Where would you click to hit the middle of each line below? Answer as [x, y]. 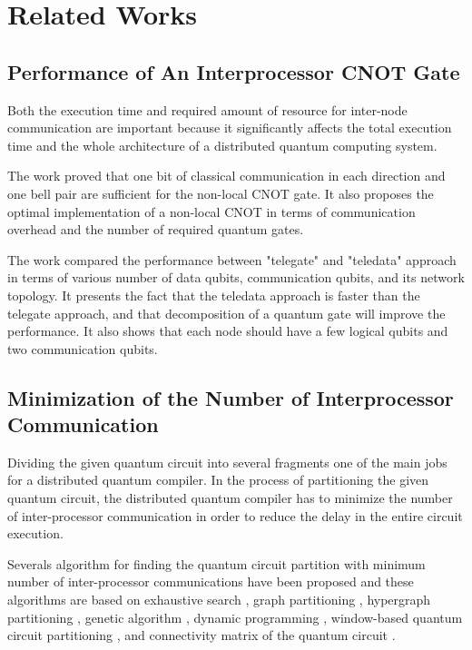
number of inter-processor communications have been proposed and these [211, 581]
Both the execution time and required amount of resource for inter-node [207, 109]
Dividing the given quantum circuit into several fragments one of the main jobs [227, 462]
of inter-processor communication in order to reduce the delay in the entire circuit [235, 515]
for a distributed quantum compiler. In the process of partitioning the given [218, 480]
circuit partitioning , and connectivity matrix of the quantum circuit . [202, 635]
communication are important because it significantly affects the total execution [230, 128]
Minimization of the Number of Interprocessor [231, 397]
